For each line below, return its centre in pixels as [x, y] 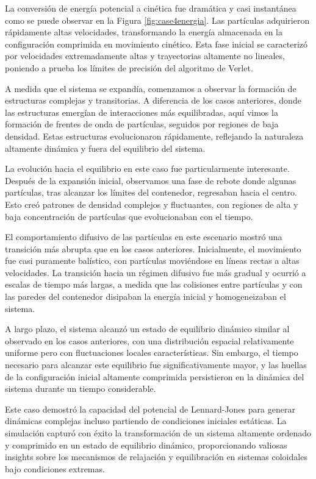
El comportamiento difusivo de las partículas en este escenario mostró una [144, 237]
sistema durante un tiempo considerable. [81, 389]
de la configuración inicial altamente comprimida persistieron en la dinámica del [155, 376]
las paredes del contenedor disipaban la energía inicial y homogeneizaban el [145, 296]
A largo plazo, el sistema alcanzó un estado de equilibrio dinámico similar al [147, 329]
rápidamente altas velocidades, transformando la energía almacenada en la [144, 32]
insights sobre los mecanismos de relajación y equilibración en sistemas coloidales [156, 457]
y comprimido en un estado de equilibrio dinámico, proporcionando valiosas [146, 445]
